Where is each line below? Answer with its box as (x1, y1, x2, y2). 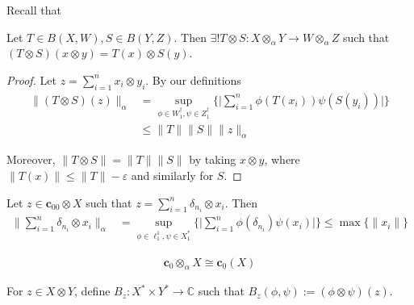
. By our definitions (145, 71, 241, 88)
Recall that (6, 2, 61, 18)
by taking (189, 151, 236, 168)
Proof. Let (6, 71, 56, 88)
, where (264, 151, 300, 168)
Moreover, (6, 151, 56, 168)
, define (74, 282, 111, 299)
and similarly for (131, 167, 214, 184)
